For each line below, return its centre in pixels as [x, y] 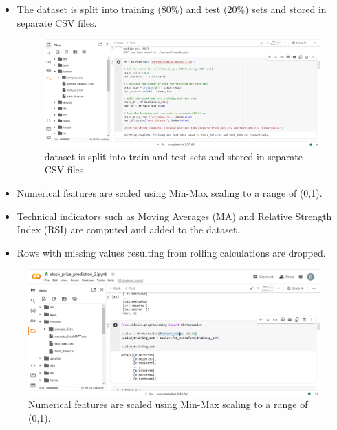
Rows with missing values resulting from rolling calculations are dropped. [171, 252]
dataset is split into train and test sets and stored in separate [174, 156]
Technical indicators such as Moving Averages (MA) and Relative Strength [174, 216]
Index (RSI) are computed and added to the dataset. [128, 229]
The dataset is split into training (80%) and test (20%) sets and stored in [172, 9]
